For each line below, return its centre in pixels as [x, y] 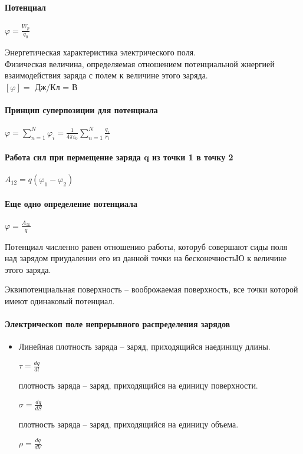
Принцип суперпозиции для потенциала [81, 110]
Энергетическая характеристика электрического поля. [100, 52]
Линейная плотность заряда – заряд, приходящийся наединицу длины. [144, 346]
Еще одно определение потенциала [71, 203]
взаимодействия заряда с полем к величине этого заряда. [106, 75]
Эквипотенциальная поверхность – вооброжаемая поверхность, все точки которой [151, 289]
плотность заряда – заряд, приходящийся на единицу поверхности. [138, 385]
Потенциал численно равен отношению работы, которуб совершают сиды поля [146, 246]
